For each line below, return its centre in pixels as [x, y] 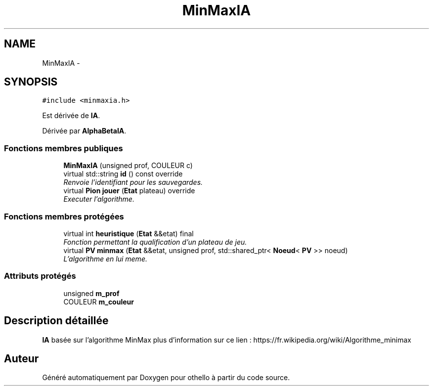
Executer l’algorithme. [99, 199]
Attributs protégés [40, 276]
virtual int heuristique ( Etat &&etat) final [129, 233]
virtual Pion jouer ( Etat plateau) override [129, 191]
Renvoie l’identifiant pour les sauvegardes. [133, 182]
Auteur [22, 358]
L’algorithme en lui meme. [105, 259]
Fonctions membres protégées [64, 216]
